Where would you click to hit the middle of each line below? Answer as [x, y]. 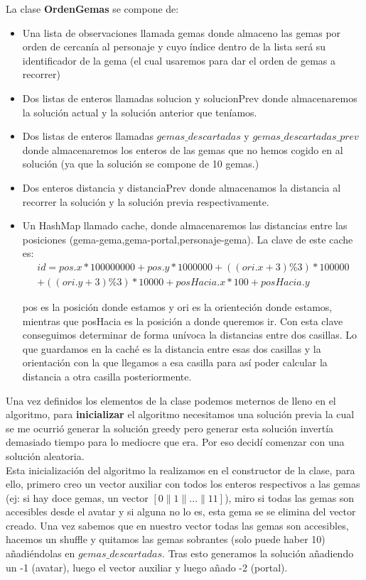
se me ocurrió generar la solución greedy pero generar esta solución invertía [170, 428]
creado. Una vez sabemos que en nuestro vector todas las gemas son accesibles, [177, 525]
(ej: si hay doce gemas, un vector [77, 497]
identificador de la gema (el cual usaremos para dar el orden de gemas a [179, 60]
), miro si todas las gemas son [290, 497]
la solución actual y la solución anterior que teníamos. [140, 112]
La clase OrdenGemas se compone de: [92, 9]
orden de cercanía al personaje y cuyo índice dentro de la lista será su [174, 46]
